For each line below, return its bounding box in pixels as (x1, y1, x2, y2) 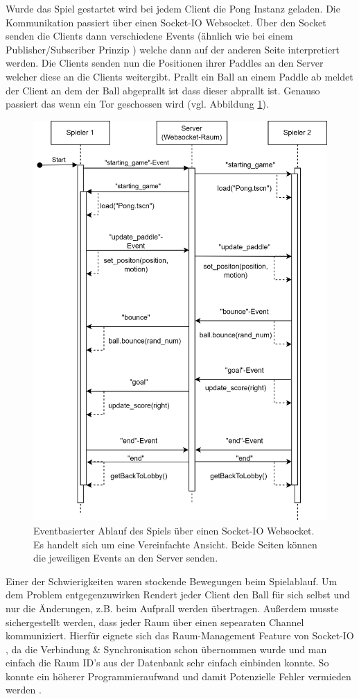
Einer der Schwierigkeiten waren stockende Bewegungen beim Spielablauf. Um (6, 573, 338, 588)
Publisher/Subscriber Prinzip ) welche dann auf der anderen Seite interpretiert (6, 42, 340, 56)
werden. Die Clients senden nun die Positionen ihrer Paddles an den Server (6, 56, 324, 70)
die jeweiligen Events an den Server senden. (33, 550, 218, 565)
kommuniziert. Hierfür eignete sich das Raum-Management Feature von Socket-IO (6, 628, 354, 643)
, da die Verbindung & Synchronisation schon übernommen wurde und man (6, 641, 327, 656)
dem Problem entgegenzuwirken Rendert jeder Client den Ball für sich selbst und (6, 587, 350, 602)
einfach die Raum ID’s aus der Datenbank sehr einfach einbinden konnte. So (6, 655, 329, 670)
